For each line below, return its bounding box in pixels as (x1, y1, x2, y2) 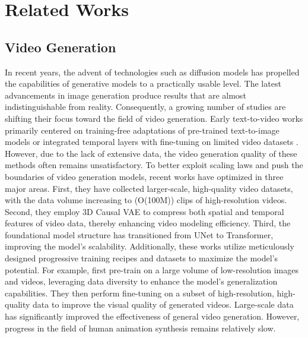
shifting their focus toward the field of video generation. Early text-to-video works (5, 112, 303, 124)
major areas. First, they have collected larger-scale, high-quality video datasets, (5, 182, 293, 194)
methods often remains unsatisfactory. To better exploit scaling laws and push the (5, 159, 303, 171)
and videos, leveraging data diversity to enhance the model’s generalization (5, 275, 278, 288)
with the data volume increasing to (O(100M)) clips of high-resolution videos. (5, 194, 287, 206)
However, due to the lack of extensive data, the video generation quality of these (5, 147, 297, 159)
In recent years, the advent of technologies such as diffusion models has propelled (5, 65, 300, 78)
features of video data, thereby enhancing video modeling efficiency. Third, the (5, 217, 291, 229)
